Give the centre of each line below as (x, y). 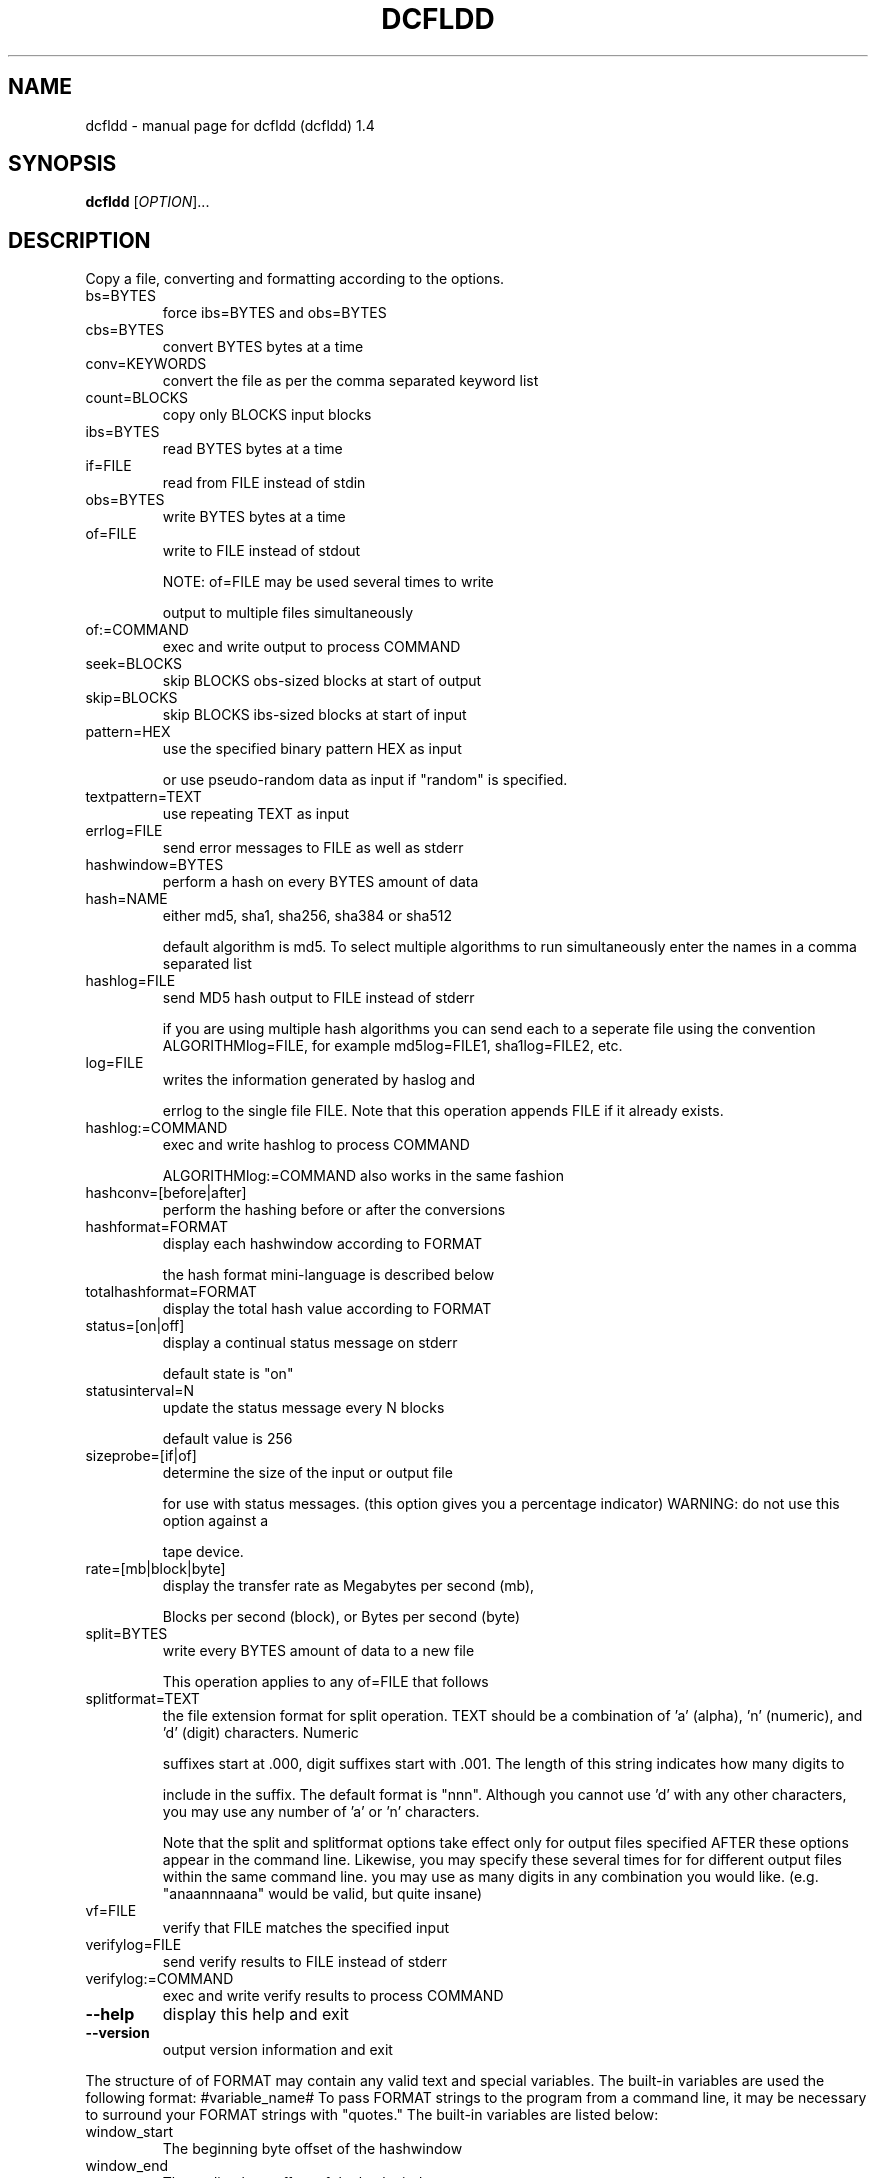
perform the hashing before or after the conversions (334, 1210)
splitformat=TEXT (142, 1699)
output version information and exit (277, 2050)
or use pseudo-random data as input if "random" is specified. (365, 780)
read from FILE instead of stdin (264, 483)
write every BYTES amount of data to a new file (318, 1651)
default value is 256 (227, 1439)
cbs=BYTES (124, 330)
